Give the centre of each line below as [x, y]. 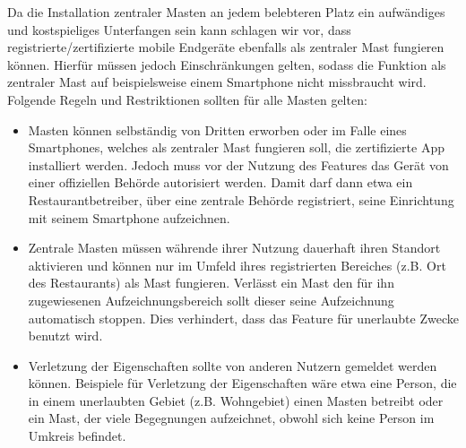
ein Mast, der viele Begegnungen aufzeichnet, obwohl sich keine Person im [231, 418]
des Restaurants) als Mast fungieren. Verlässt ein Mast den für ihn [211, 283]
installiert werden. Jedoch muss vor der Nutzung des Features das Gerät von [238, 164]
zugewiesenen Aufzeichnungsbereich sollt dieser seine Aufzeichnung [211, 300]
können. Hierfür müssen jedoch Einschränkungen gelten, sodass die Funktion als [227, 64]
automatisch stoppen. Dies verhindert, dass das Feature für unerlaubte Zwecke [243, 318]
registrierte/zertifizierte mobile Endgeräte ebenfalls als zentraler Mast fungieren [226, 47]
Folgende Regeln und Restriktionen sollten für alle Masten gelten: [187, 99]
